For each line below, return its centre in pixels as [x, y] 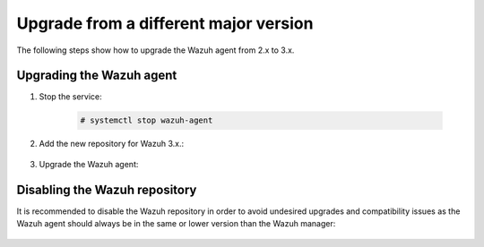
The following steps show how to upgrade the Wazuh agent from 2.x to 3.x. [156, 50]
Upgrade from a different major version [165, 23]
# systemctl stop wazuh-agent [147, 120]
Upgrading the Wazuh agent [97, 76]
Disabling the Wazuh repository [107, 189]
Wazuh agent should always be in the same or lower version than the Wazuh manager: [176, 224]
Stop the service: [70, 97]
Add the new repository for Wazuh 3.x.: [111, 144]
